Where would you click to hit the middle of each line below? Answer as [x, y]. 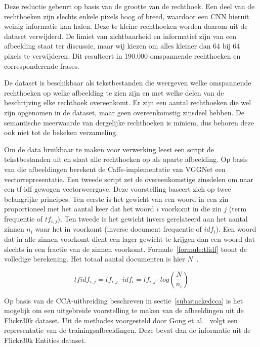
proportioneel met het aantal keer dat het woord [79, 209]
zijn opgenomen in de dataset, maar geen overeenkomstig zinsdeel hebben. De [124, 112]
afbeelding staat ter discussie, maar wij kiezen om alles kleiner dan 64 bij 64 [122, 46]
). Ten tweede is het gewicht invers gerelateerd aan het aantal [153, 218]
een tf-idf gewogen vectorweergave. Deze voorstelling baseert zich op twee [118, 189]
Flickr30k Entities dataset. [45, 340]
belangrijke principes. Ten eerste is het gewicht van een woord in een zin [116, 199]
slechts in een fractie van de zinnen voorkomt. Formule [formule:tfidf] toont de [126, 249]
